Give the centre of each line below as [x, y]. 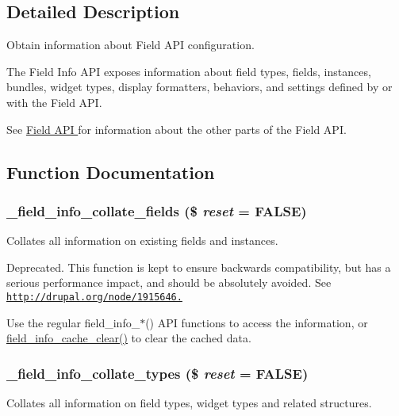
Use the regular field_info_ [73, 322]
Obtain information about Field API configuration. [130, 45]
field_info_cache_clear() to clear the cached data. [129, 338]
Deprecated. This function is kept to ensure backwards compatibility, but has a [199, 267]
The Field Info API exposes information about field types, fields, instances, [189, 71]
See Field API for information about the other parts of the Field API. [176, 129]
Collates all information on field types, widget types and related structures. [189, 403]
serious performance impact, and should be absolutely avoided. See [169, 282]
